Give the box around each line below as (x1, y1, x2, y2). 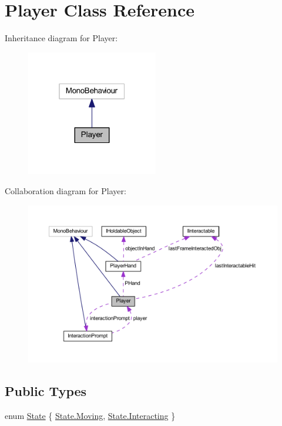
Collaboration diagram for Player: (5, 185, 126, 197)
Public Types (5, 381, 87, 400)
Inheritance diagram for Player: (5, 32, 118, 44)
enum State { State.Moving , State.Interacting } (5, 409, 176, 421)
